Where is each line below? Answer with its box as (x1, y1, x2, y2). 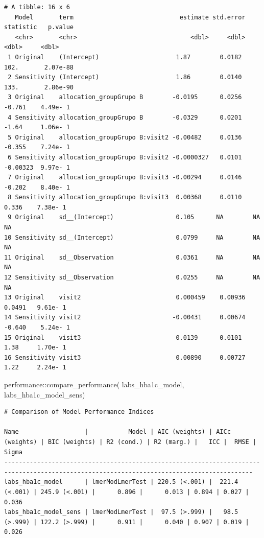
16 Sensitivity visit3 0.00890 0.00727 (4, 354, 246, 361)
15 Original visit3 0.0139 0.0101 (4, 334, 242, 341)
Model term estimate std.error (15, 13, 246, 21)
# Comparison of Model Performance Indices (4, 408, 154, 416)
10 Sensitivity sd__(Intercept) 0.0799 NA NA (4, 233, 260, 241)
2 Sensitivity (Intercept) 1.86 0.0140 (8, 74, 242, 81)
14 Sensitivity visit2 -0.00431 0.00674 (4, 314, 246, 321)
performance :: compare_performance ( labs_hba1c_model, (4, 379, 184, 389)
